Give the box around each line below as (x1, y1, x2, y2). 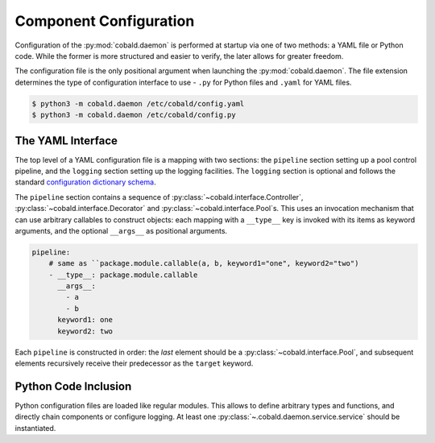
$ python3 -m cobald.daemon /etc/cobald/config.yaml (31, 99, 245, 108)
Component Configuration (14, 12, 195, 30)
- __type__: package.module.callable (48, 270, 198, 279)
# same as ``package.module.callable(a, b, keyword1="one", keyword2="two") (48, 259, 359, 268)
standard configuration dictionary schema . (14, 177, 156, 187)
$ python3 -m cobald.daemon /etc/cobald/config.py (31, 110, 237, 120)
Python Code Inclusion (14, 379, 132, 393)
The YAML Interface (14, 134, 118, 147)
